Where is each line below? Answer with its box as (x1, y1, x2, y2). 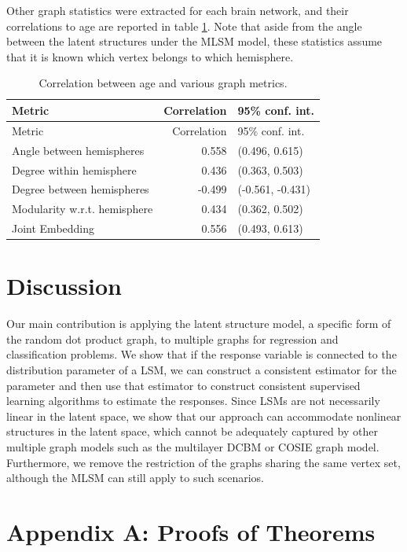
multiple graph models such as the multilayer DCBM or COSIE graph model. (6, 439, 379, 454)
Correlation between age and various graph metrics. (38, 75, 288, 91)
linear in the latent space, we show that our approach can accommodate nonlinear (6, 407, 401, 424)
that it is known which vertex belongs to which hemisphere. (6, 48, 294, 64)
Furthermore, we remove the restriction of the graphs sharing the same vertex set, (6, 454, 401, 470)
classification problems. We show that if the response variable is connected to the (6, 346, 397, 362)
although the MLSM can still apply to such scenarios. (6, 469, 265, 486)
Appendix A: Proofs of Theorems (6, 515, 376, 547)
